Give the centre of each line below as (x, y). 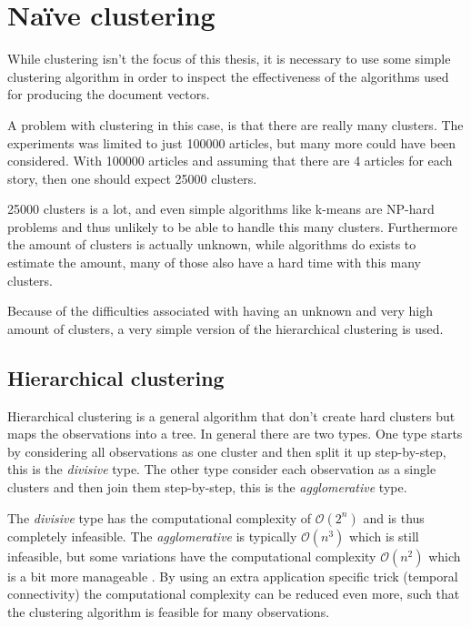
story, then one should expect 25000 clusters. (132, 178)
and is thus (394, 517)
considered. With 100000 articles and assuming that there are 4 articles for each (230, 161)
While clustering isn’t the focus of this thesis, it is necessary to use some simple (229, 59)
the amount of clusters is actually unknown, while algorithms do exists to (212, 244)
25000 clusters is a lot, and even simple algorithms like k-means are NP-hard (221, 209)
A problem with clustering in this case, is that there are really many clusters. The (235, 124)
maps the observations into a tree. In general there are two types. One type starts (235, 434)
